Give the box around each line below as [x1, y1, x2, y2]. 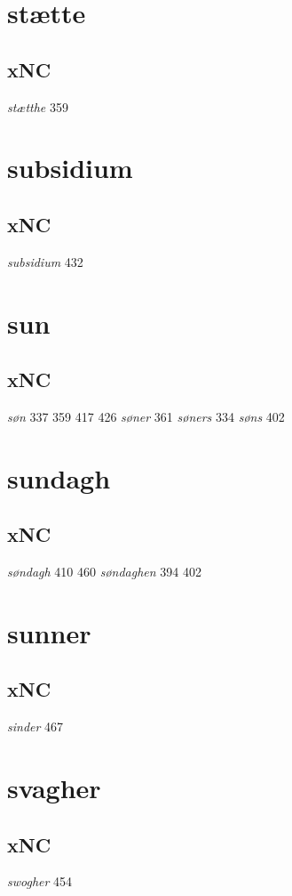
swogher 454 [7, 872, 73, 891]
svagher [7, 770, 101, 806]
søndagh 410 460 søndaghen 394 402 [7, 562, 201, 581]
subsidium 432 [7, 252, 83, 270]
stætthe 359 [7, 97, 68, 116]
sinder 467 [7, 717, 64, 736]
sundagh [7, 459, 111, 496]
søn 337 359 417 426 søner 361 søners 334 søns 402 [7, 407, 285, 425]
